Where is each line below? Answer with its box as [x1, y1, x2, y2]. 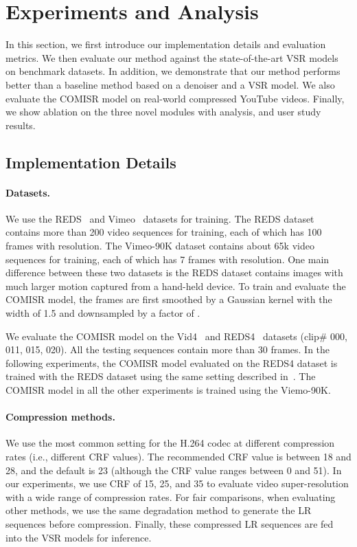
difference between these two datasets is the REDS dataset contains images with [5, 265, 343, 280]
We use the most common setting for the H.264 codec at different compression [5, 436, 335, 450]
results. [5, 118, 36, 132]
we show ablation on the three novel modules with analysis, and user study [5, 104, 321, 119]
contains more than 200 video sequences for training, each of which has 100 [5, 225, 322, 239]
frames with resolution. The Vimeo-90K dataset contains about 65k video [5, 238, 314, 253]
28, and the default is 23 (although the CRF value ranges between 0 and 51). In [5, 462, 342, 477]
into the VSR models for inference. [5, 530, 152, 544]
